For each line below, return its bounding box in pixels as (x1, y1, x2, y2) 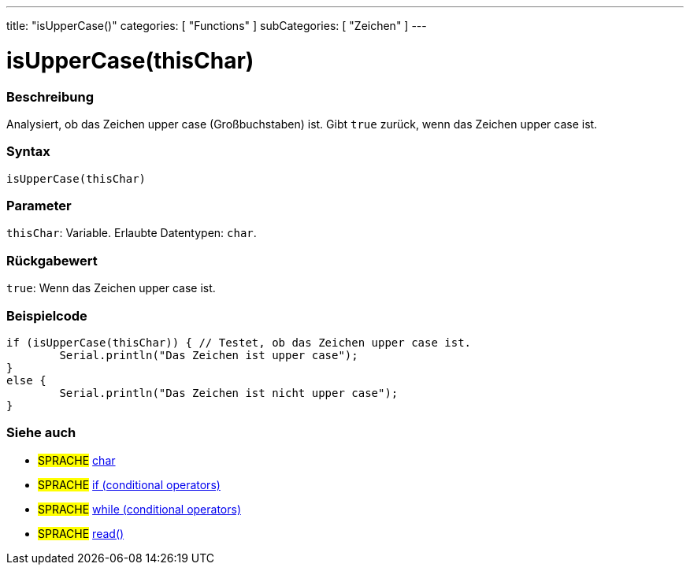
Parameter (6, 198, 72, 213)
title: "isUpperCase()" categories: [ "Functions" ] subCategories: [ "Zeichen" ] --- (6, 19, 427, 32)
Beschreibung (6, 88, 95, 105)
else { (6, 373, 46, 387)
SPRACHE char (38, 453, 116, 467)
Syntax (6, 143, 50, 160)
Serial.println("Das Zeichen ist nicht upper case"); (59, 386, 399, 399)
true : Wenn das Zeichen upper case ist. (6, 281, 216, 295)
